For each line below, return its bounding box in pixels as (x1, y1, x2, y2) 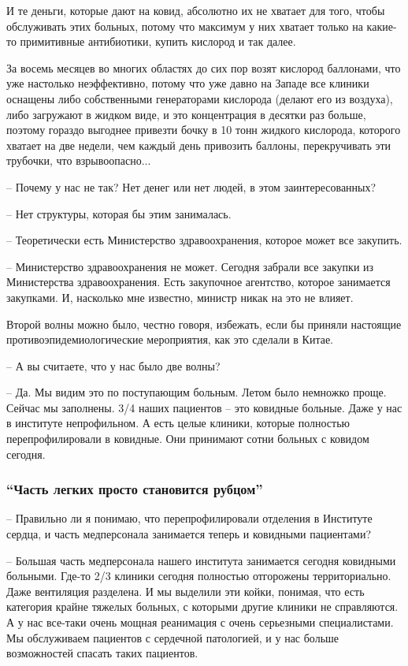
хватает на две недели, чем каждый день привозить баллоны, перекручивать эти (6, 136, 391, 153)
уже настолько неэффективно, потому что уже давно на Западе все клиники (6, 75, 369, 91)
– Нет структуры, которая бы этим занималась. (6, 205, 232, 221)
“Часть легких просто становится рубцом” (6, 479, 263, 499)
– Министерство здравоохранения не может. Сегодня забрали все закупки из (6, 258, 374, 274)
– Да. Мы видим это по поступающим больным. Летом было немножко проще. (6, 384, 387, 400)
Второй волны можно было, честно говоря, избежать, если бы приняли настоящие (6, 315, 402, 332)
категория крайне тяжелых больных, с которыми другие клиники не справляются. (6, 598, 399, 615)
